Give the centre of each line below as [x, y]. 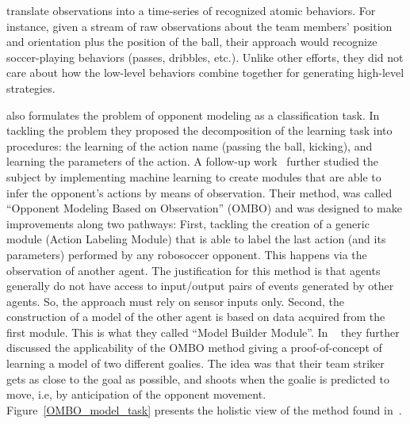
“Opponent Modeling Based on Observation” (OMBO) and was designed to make [204, 208]
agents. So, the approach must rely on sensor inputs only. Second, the [175, 301]
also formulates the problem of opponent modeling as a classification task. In [193, 115]
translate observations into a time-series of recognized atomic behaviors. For [191, 10]
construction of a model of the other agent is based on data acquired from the [196, 317]
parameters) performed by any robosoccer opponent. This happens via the [187, 254]
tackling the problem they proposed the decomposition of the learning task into [199, 130]
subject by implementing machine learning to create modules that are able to [194, 176]
